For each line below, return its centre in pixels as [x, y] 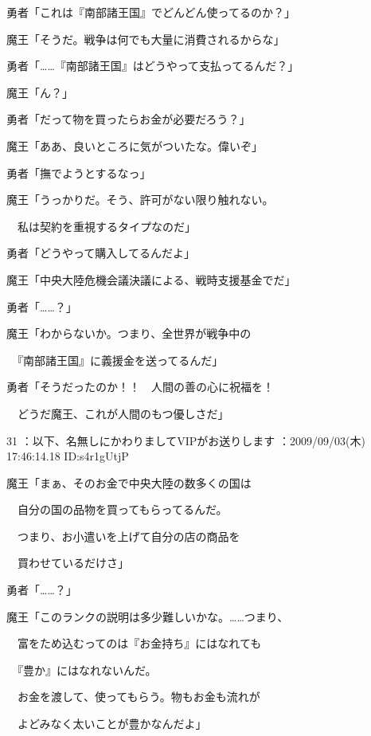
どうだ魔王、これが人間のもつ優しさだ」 [123, 413]
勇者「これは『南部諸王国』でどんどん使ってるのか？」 [151, 12]
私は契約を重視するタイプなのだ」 [106, 226]
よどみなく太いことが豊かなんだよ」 [112, 724]
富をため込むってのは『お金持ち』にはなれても [139, 643]
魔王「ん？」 [40, 92]
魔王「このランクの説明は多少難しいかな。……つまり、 [148, 616]
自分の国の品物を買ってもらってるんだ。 [122, 509]
